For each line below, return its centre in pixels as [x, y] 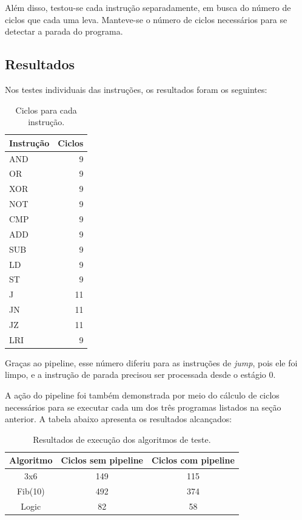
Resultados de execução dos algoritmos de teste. [122, 439]
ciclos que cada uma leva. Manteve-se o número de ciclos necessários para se [146, 19]
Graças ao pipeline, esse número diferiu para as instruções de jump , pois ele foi [151, 362]
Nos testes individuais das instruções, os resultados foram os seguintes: [136, 89]
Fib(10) [31, 491]
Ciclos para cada [46, 110]
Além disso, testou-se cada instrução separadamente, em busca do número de [148, 7]
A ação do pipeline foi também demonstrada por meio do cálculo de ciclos [142, 395]
